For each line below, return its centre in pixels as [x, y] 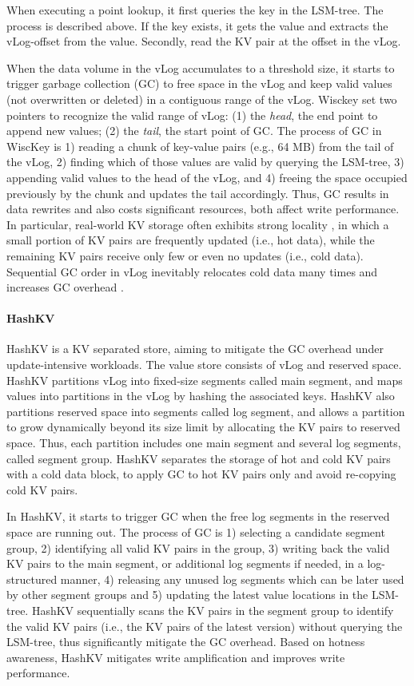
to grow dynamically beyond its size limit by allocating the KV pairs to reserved [203, 427]
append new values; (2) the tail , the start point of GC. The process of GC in [194, 131]
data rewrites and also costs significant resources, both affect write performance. [203, 209]
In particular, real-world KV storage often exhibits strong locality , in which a [198, 224]
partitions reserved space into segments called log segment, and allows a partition [206, 411]
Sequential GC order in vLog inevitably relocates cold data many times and [192, 271]
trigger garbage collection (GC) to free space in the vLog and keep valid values [199, 83]
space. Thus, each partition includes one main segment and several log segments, [204, 443]
